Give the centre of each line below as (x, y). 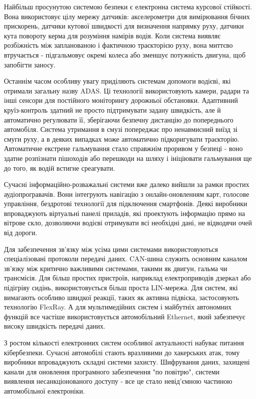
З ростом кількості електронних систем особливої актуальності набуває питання (124, 342)
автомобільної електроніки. (45, 390)
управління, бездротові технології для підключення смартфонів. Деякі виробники (126, 203)
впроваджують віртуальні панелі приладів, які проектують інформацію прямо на (125, 213)
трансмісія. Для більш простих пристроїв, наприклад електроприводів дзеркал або (128, 278)
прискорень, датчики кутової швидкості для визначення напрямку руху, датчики (124, 26)
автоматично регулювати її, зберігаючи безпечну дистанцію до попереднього (119, 119)
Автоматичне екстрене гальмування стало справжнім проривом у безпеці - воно (124, 148)
